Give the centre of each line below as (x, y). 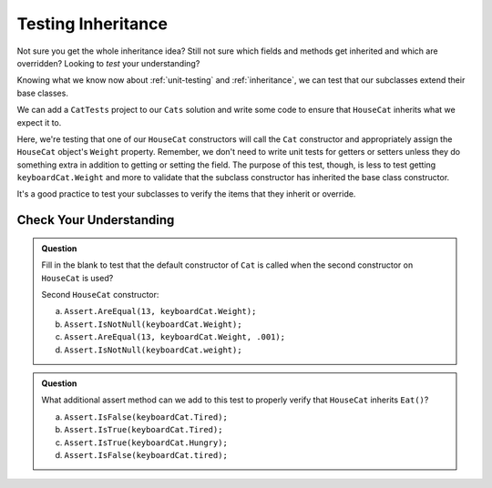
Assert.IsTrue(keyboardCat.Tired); (143, 430)
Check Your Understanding (96, 220)
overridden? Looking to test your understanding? (108, 63)
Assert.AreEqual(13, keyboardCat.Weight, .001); (175, 337)
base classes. (42, 93)
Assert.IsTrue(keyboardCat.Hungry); (146, 442)
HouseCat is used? (77, 278)
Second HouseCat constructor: (100, 295)
